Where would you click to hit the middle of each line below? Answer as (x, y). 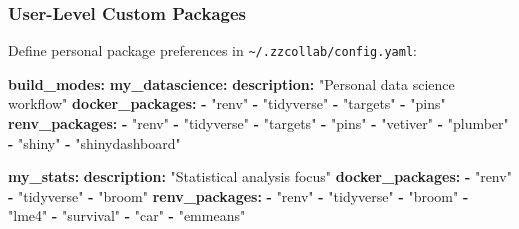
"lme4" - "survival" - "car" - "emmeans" (127, 215)
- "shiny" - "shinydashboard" (94, 142)
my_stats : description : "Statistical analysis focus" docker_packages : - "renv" (260, 176)
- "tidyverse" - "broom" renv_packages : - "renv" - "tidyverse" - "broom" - (238, 195)
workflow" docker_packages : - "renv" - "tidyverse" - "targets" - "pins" (227, 103)
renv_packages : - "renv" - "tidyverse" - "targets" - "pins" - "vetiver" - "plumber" (258, 123)
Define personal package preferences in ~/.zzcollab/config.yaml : (212, 50)
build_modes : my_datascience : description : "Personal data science (231, 83)
